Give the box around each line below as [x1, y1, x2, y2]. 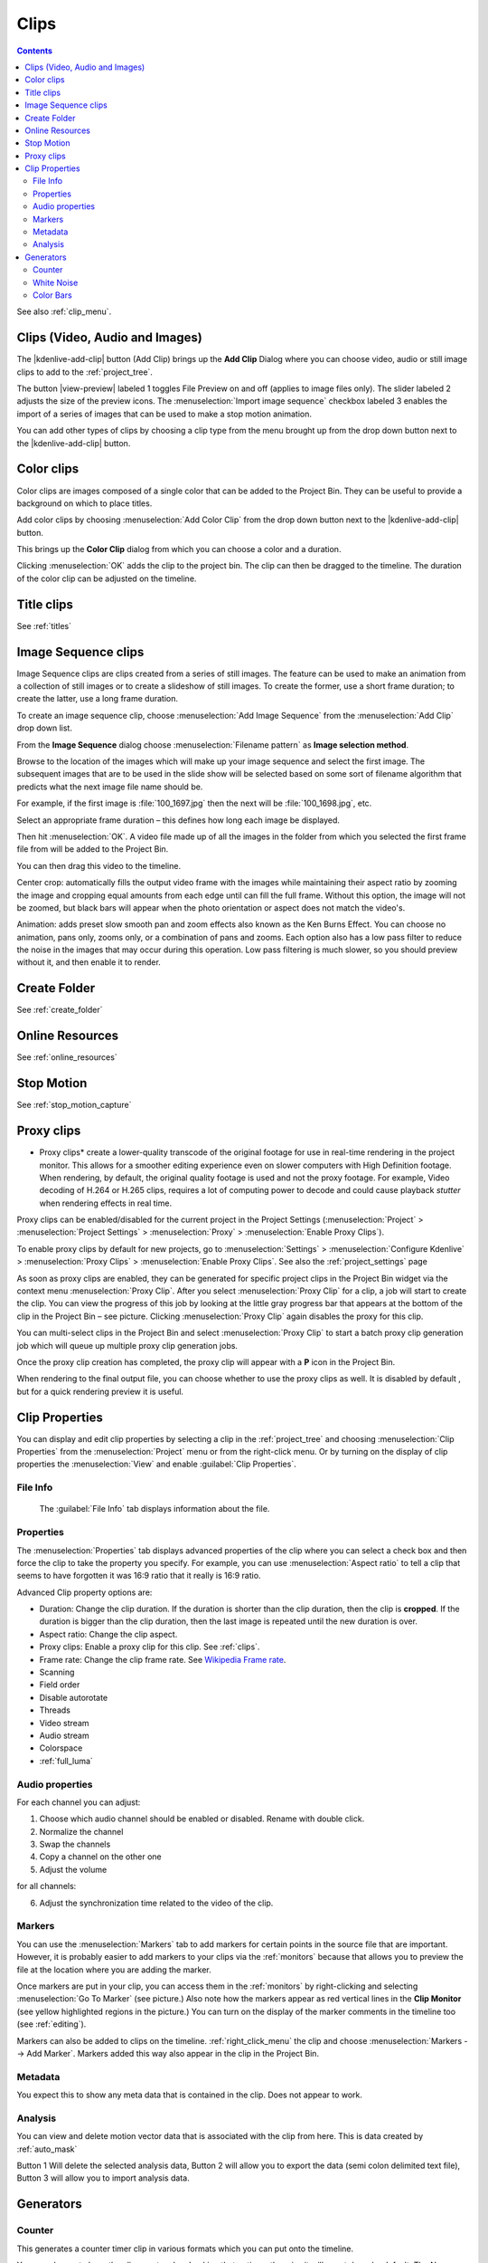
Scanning [39, 1666, 75, 1678]
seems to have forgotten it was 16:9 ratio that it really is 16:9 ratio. [16, 1571, 261, 1581]
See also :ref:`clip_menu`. [16, 306, 112, 317]
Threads [39, 1704, 71, 1715]
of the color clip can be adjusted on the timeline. [16, 573, 197, 584]
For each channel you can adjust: [16, 1797, 141, 1808]
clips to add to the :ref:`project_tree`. [16, 367, 154, 377]
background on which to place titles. [16, 498, 153, 509]
